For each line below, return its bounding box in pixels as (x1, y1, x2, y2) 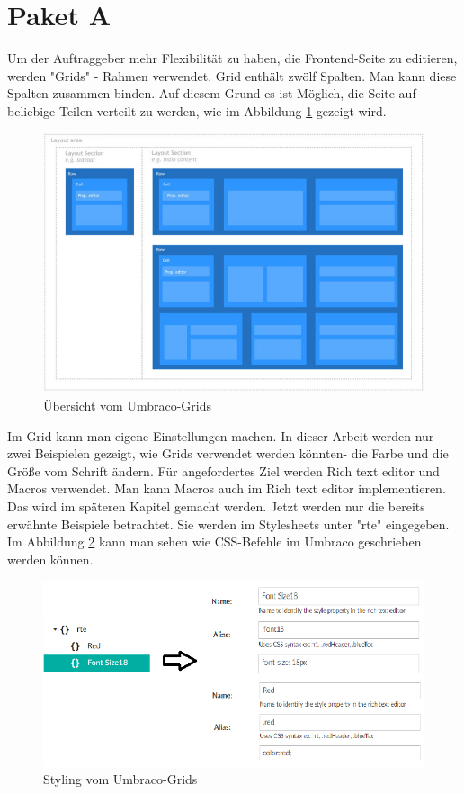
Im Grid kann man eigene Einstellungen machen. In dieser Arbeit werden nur (7, 426, 434, 445)
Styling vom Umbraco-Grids (43, 770, 198, 789)
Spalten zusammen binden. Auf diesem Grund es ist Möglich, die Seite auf (7, 84, 416, 103)
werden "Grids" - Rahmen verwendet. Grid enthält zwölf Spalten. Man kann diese (7, 66, 457, 85)
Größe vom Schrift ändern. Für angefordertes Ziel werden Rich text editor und (7, 461, 440, 480)
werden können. (7, 549, 94, 568)
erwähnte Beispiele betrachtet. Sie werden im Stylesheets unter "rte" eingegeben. (7, 514, 450, 533)
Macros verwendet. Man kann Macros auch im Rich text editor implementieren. (7, 479, 446, 498)
